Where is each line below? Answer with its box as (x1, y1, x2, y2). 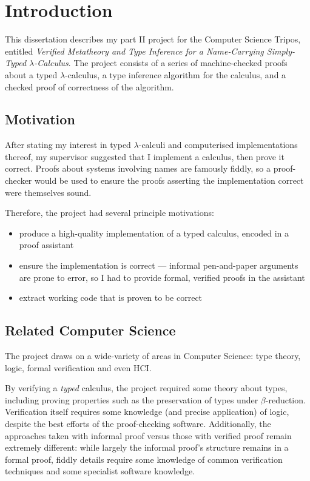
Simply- (266, 44, 295, 57)
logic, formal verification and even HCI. (5, 361, 152, 374)
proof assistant (19, 238, 74, 251)
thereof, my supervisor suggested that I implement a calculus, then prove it (5, 150, 285, 163)
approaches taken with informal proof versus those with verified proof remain (5, 429, 292, 442)
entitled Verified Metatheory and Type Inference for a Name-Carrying (5, 44, 264, 57)
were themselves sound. (5, 186, 92, 198)
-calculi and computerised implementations (138, 138, 298, 151)
